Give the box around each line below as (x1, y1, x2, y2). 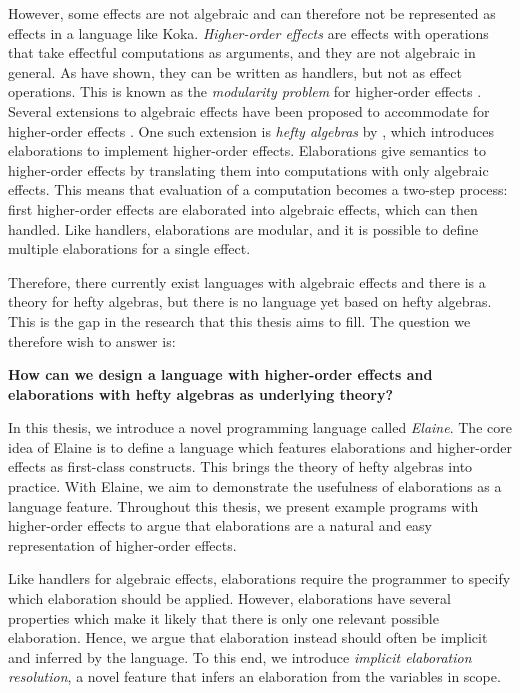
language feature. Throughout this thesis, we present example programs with (8, 495, 479, 516)
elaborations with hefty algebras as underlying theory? (8, 383, 393, 404)
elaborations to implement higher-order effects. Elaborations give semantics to (8, 140, 486, 161)
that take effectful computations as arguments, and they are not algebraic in (8, 42, 476, 63)
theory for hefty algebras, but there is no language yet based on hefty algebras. (8, 291, 492, 312)
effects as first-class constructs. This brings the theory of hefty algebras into (8, 456, 473, 477)
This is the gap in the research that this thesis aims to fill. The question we (8, 310, 471, 331)
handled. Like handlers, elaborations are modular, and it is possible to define (8, 218, 479, 239)
